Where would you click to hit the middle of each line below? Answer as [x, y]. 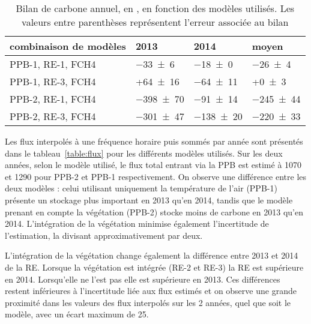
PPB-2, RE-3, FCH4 [53, 116]
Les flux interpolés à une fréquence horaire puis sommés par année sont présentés [154, 141]
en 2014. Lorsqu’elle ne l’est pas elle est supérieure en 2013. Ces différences [143, 279]
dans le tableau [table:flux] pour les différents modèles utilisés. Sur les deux [144, 153]
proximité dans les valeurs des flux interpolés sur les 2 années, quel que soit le [148, 302]
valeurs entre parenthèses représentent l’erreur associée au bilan [155, 22]
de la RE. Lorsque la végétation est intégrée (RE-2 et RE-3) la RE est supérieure [154, 267]
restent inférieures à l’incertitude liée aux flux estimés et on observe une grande [151, 291]
